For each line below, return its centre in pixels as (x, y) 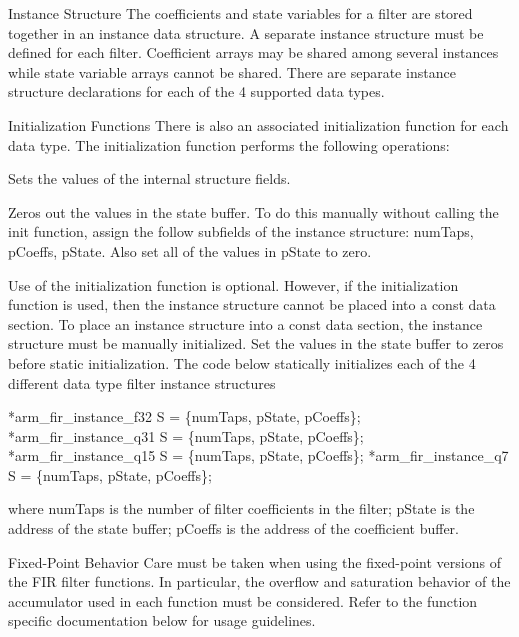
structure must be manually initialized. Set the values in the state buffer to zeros (256, 343)
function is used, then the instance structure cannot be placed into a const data (252, 304)
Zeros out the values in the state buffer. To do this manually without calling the (253, 211)
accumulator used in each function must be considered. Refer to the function (243, 600)
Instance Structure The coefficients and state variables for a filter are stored (240, 13)
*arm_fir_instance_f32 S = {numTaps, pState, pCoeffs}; (184, 416)
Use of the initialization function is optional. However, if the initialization (233, 284)
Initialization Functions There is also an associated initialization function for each (258, 124)
